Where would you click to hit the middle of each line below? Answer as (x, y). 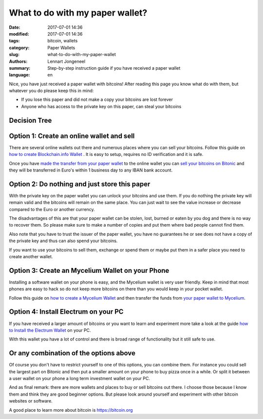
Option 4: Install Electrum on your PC (66, 312)
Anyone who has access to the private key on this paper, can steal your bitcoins (101, 106)
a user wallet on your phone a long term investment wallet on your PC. (80, 379)
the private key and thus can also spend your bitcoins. (63, 241)
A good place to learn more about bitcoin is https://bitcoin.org (71, 410)
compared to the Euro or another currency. (52, 209)
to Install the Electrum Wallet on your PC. (50, 330)
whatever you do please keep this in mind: (51, 91)
